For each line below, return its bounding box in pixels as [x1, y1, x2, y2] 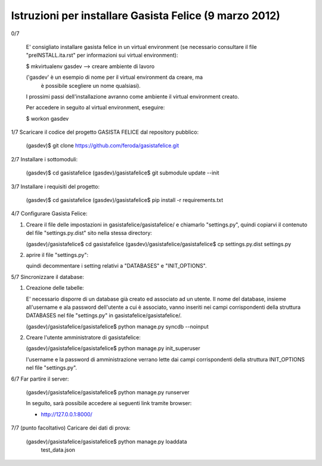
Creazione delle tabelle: [26, 284, 85, 292]
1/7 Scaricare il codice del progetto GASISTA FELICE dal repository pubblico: [11, 128, 199, 136]
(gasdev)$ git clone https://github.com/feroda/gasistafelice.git [26, 142, 179, 149]
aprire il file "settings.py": [26, 251, 89, 258]
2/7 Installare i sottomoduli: [11, 155, 78, 163]
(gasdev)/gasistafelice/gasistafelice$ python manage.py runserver [26, 389, 190, 396]
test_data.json [41, 446, 76, 453]
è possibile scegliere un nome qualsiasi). [41, 82, 141, 89]
